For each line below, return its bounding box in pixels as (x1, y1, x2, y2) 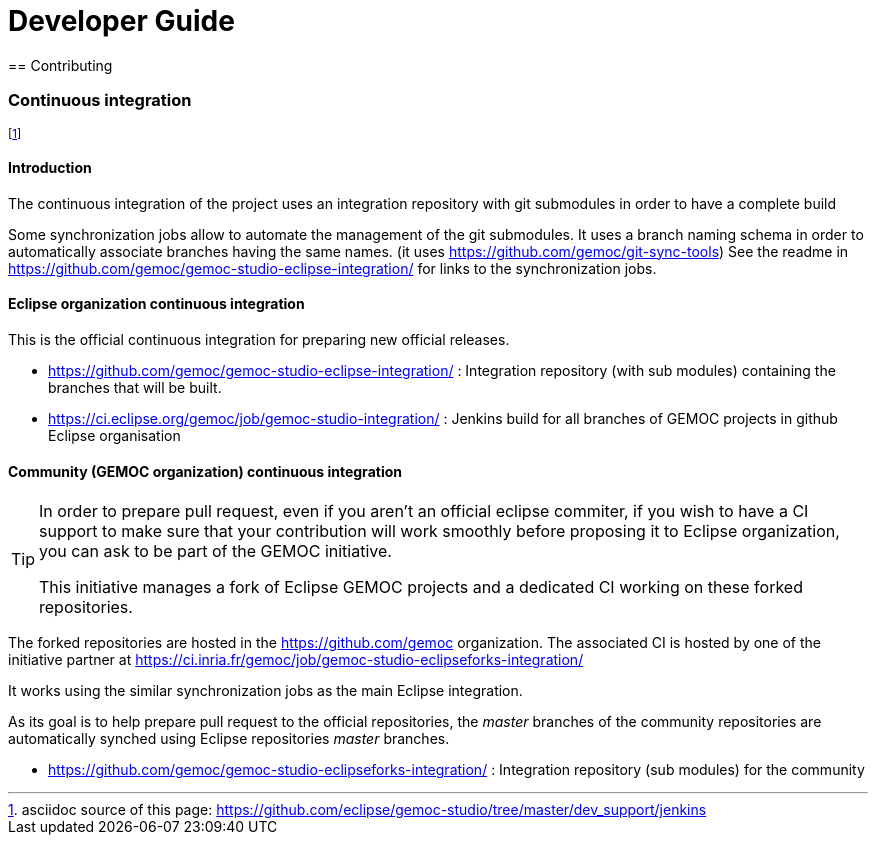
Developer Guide (8, 4, 235, 38)
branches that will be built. (48, 378, 222, 396)
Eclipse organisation (48, 426, 181, 444)
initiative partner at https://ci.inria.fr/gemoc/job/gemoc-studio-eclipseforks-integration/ (8, 651, 584, 669)
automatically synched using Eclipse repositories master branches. (8, 730, 450, 748)
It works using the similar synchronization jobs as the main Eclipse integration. (8, 682, 523, 700)
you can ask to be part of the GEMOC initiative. (39, 541, 392, 562)
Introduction (8, 159, 92, 177)
